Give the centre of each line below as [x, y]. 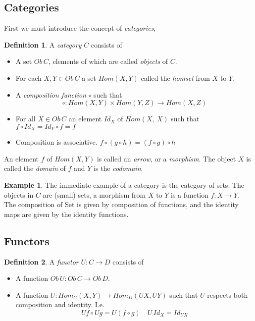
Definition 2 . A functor [41, 261]
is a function [190, 194]
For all [25, 119]
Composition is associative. [56, 142]
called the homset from [175, 78]
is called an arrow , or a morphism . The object [166, 158]
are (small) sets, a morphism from [94, 194]
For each [28, 78]
